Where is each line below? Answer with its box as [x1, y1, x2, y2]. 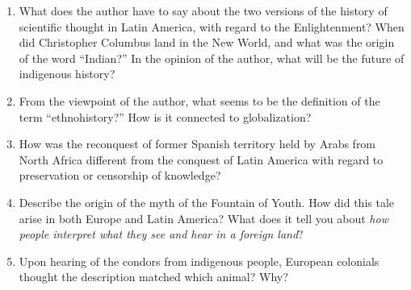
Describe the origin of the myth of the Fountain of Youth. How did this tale [19, 193, 395, 210]
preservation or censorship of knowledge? [19, 167, 221, 184]
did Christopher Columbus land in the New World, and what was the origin [19, 34, 395, 51]
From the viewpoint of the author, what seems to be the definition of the [19, 92, 380, 109]
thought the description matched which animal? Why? [19, 268, 288, 285]
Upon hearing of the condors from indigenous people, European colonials [19, 252, 380, 269]
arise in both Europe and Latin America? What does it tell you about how [19, 209, 388, 226]
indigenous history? [19, 65, 115, 82]
